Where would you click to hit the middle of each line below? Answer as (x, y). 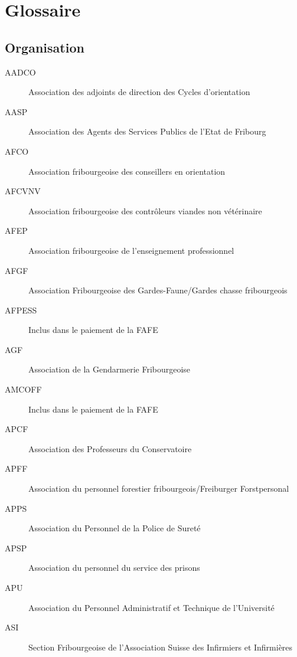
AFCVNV (23, 191)
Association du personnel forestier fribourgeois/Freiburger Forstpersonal (159, 488)
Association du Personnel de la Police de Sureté (115, 528)
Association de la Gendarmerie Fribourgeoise (110, 369)
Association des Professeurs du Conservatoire (110, 448)
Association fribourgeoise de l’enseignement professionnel (131, 250)
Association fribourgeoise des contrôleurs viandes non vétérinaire (145, 210)
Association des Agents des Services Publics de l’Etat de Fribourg (147, 131)
